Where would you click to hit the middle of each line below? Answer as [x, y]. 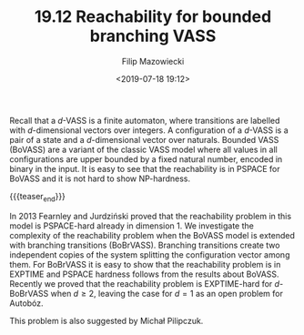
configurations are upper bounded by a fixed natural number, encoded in [146, 159]
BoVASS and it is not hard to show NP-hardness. [100, 178]
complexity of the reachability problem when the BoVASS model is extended [152, 235]
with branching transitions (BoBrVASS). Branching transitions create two [145, 245]
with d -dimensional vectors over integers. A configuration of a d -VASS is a [149, 130]
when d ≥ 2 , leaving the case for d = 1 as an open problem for [167, 293]
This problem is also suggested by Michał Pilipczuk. [106, 320]
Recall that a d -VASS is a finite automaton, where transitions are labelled [145, 120]
